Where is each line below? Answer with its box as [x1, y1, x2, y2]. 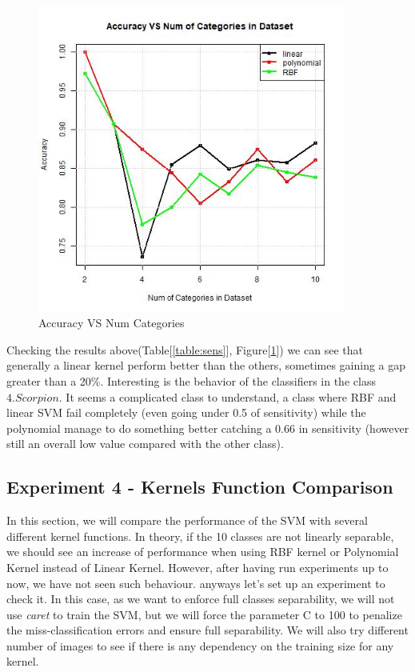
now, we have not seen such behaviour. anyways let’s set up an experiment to [6, 574, 385, 591]
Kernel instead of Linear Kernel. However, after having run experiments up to [6, 558, 389, 575]
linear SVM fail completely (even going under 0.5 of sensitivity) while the [6, 404, 366, 421]
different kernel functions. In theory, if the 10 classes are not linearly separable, [6, 527, 394, 544]
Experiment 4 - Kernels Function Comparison [6, 474, 393, 499]
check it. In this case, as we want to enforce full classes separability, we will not [6, 590, 395, 607]
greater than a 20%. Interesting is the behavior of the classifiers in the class [6, 372, 376, 389]
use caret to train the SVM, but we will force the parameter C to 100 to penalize [6, 606, 402, 622]
